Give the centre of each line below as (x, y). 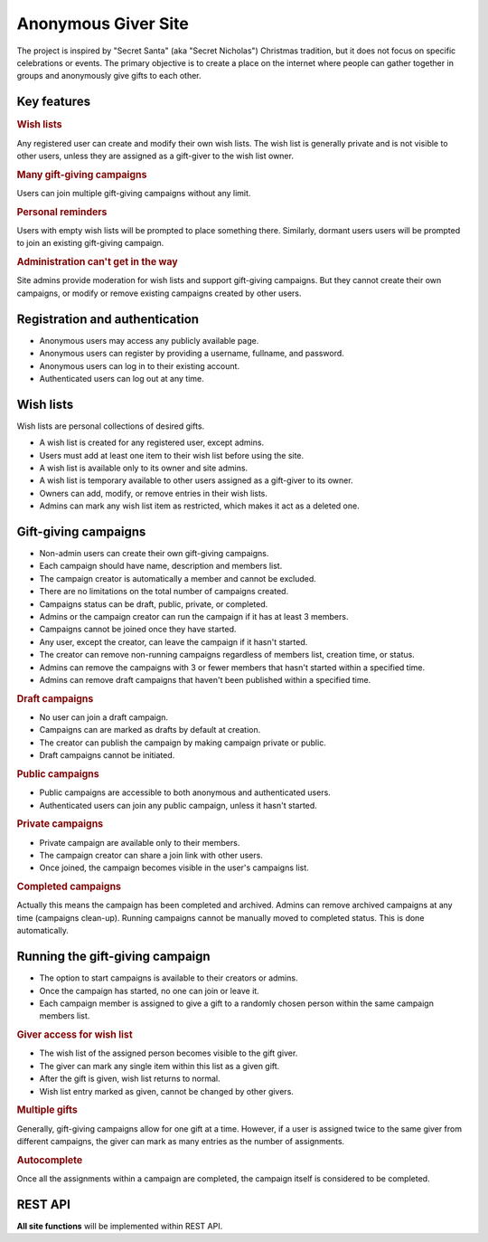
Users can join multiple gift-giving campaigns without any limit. (134, 193)
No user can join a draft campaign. (104, 717)
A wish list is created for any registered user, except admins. (152, 442)
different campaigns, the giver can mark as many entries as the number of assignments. (181, 1141)
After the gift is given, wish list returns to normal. (130, 1079)
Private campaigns (60, 824)
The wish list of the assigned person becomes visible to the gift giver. (169, 1053)
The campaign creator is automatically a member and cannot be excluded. (178, 578)
